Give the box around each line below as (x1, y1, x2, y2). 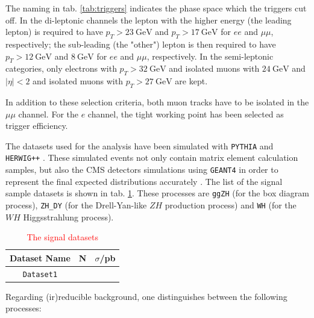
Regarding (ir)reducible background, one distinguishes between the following (5, 290, 287, 302)
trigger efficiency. (5, 119, 68, 132)
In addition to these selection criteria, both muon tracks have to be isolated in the (5, 95, 309, 108)
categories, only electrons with (5, 62, 117, 75)
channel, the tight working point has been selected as (87, 107, 284, 120)
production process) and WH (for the (165, 198, 297, 211)
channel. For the (18, 107, 78, 120)
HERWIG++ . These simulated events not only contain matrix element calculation (5, 151, 298, 164)
